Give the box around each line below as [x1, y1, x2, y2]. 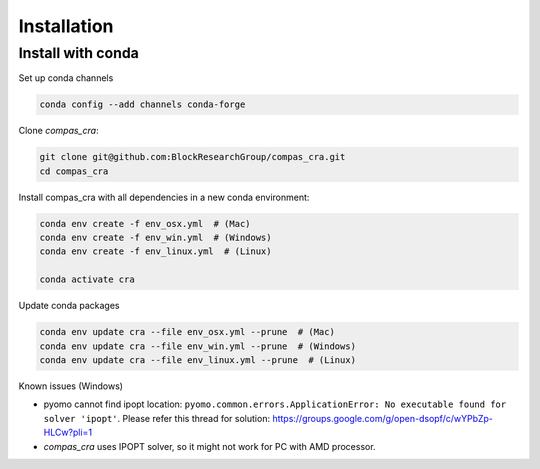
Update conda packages [18, 300, 120, 312]
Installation [18, 15, 114, 37]
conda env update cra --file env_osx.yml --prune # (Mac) [39, 326, 335, 338]
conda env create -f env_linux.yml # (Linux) [39, 246, 272, 257]
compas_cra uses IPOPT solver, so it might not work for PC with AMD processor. [43, 440, 376, 452]
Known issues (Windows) [18, 380, 124, 392]
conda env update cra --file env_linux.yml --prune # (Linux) [39, 355, 357, 366]
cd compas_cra [39, 165, 109, 177]
